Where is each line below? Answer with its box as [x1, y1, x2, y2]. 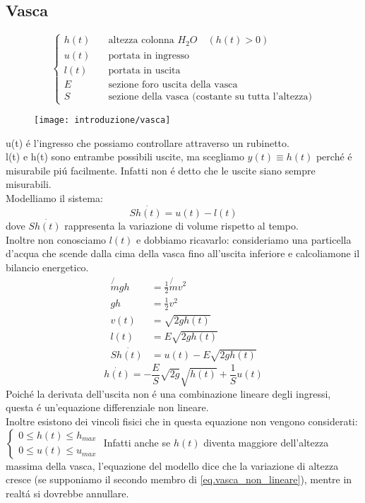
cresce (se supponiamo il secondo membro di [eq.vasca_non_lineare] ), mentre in [6, 472, 352, 487]
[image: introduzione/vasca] [34, 114, 171, 125]
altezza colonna [108, 35, 174, 46]
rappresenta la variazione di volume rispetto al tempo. [64, 218, 299, 232]
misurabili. [6, 177, 52, 191]
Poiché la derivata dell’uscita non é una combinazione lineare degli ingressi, [6, 386, 331, 401]
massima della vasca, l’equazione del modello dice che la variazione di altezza [6, 458, 339, 473]
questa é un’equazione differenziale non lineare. [6, 400, 209, 415]
